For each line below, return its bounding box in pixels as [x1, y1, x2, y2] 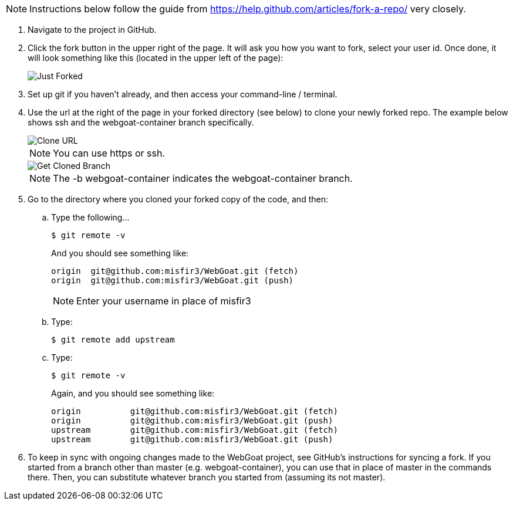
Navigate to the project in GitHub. [28, 25, 157, 35]
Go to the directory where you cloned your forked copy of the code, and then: [28, 194, 328, 204]
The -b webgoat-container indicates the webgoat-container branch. [53, 172, 353, 184]
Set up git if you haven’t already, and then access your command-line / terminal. [28, 89, 338, 99]
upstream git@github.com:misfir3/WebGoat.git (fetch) [51, 425, 338, 435]
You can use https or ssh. [53, 147, 165, 159]
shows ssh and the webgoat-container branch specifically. [28, 117, 254, 127]
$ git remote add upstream [51, 335, 175, 344]
